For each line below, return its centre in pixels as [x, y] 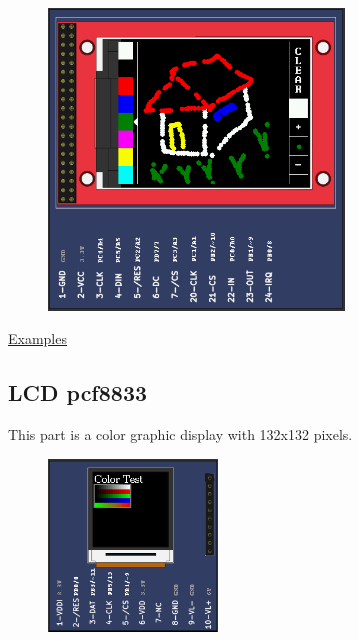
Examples [37, 338]
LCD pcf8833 [78, 392]
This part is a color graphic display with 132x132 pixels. [180, 434]
